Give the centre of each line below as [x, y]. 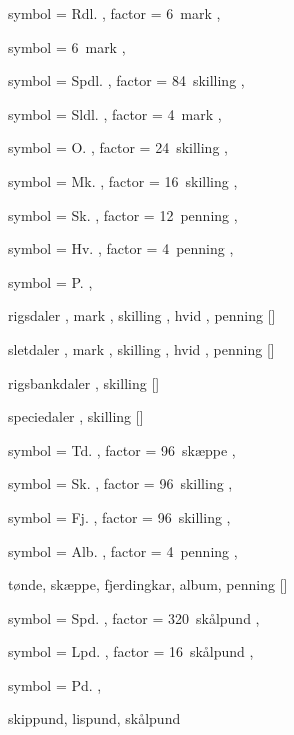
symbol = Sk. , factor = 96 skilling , [120, 483]
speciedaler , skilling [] [76, 416]
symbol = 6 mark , [67, 46]
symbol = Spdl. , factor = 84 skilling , [126, 80]
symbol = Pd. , [55, 684]
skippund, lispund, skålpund [94, 718]
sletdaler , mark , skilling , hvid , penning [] [141, 348]
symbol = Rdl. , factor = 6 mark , [114, 13]
